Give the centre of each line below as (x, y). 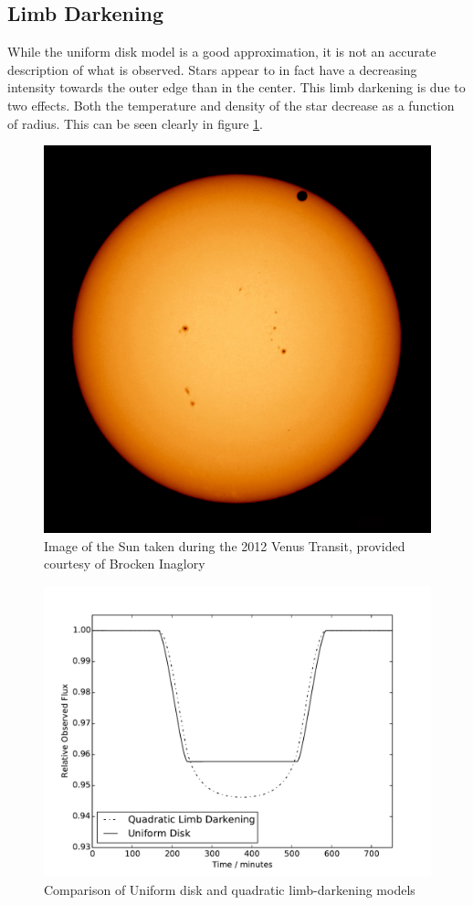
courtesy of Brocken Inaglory (125, 564)
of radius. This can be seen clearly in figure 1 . (135, 123)
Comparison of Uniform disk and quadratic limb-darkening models (230, 889)
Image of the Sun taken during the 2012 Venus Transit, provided (225, 545)
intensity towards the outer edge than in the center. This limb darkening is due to (236, 87)
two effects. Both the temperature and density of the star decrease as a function (231, 105)
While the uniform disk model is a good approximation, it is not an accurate (222, 52)
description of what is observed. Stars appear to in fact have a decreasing (212, 69)
